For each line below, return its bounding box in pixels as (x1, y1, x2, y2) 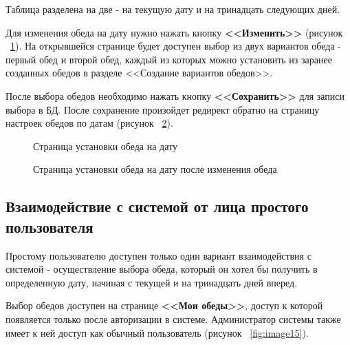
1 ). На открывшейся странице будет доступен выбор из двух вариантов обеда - (10, 39, 341, 53)
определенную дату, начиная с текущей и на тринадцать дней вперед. (6, 275, 298, 289)
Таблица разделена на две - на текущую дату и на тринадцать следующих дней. (6, 2, 340, 16)
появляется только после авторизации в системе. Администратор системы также (6, 311, 341, 326)
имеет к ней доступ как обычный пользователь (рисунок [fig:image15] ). (6, 325, 309, 339)
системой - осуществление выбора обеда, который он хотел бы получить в (6, 262, 318, 276)
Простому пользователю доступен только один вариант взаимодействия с (6, 248, 311, 262)
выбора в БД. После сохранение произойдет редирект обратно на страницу (6, 102, 320, 116)
